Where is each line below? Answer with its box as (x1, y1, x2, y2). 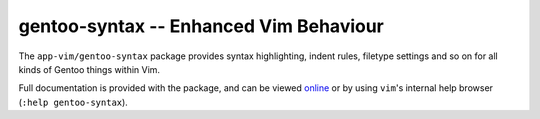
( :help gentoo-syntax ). (18, 96, 129, 108)
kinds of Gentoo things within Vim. (18, 63, 160, 75)
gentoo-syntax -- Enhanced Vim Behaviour (18, 15, 385, 37)
